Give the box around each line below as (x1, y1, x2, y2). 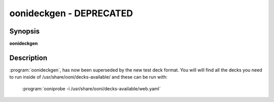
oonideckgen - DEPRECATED (9, 8, 133, 19)
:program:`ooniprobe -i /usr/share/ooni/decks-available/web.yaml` (22, 85, 161, 91)
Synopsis (9, 27, 40, 36)
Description (9, 53, 48, 62)
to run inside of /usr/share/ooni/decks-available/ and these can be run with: (9, 74, 167, 80)
